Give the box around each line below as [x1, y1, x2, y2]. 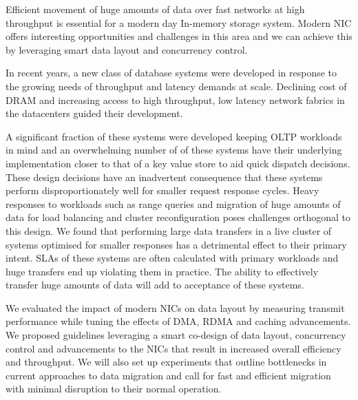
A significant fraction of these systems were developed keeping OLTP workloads [6, 129, 342, 143]
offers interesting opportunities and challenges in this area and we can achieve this [6, 29, 352, 43]
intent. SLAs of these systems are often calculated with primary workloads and [6, 251, 339, 265]
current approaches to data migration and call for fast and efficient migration [6, 368, 331, 382]
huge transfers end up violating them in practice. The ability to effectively [6, 264, 319, 278]
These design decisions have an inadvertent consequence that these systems [6, 169, 323, 184]
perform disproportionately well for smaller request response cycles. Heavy [6, 183, 319, 198]
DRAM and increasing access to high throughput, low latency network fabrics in [6, 92, 345, 107]
